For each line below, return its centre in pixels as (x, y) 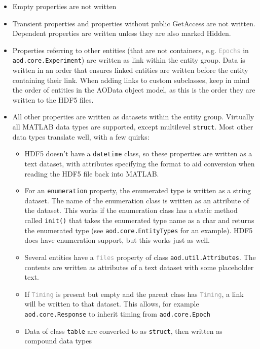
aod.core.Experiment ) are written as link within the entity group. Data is (129, 60)
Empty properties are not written (64, 6)
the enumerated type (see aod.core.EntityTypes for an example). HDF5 (139, 230)
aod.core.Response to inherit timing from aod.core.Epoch (117, 314)
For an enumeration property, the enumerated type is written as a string (138, 190)
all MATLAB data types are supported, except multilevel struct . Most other (133, 127)
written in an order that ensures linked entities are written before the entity (130, 70)
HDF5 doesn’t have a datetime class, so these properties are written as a (138, 154)
